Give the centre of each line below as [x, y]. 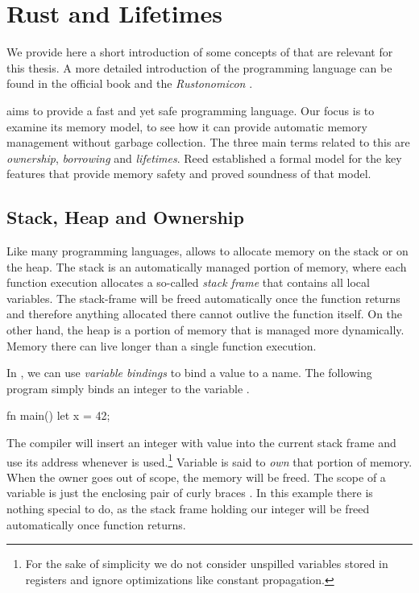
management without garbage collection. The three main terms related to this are [208, 142]
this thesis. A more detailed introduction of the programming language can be [199, 67]
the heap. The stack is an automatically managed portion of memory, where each [207, 266]
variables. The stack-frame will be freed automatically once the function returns [203, 298]
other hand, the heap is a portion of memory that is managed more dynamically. [205, 330]
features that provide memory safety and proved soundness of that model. [189, 174]
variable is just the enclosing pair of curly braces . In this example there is [190, 493]
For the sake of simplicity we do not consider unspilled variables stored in [207, 564]
